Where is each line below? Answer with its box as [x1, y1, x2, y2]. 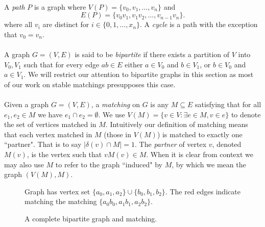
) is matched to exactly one [157, 129, 243, 139]
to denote [231, 109, 261, 119]
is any [150, 98, 169, 109]
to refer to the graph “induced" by [55, 159, 162, 169]
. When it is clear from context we [146, 148, 253, 159]
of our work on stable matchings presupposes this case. [4, 79, 176, 89]
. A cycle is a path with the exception [140, 19, 258, 30]
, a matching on [91, 98, 140, 109]
